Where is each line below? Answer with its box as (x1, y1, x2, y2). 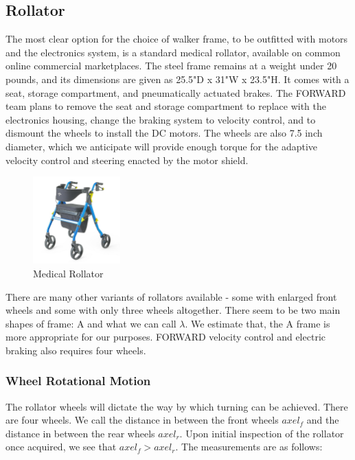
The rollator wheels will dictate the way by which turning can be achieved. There (5, 399, 348, 413)
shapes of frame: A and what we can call (5, 316, 176, 330)
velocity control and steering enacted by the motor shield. (5, 152, 249, 167)
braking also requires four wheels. (5, 343, 146, 357)
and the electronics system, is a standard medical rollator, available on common (5, 45, 341, 59)
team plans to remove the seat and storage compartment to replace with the (5, 99, 326, 113)
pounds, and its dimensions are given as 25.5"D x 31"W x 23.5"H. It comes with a (5, 71, 350, 86)
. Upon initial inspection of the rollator (179, 426, 344, 440)
